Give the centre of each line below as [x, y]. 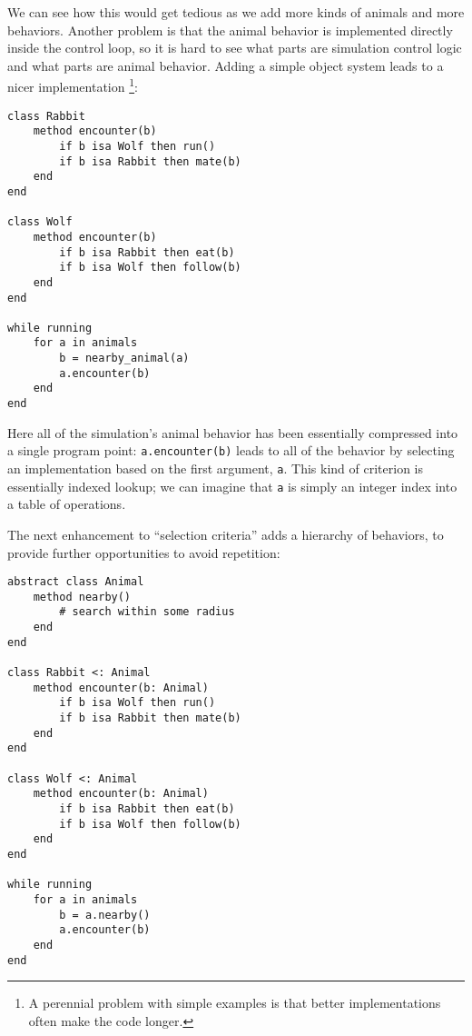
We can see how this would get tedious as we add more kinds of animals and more [236, 12]
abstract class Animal [76, 582]
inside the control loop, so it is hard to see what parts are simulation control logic [235, 48]
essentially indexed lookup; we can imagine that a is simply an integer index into [232, 486]
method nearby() [82, 597]
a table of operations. [67, 504]
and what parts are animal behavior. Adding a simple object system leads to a [226, 65]
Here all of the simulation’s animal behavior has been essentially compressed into [233, 432]
